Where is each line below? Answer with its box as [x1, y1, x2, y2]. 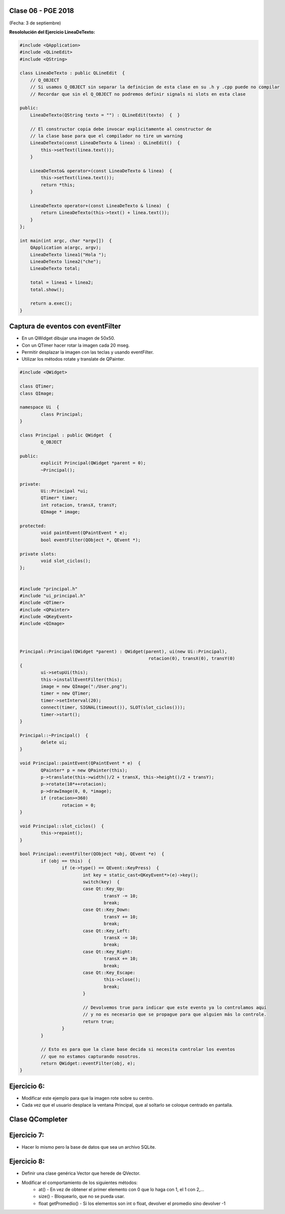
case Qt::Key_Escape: [82, 970, 136, 975]
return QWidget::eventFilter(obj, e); [40, 1060, 136, 1066]
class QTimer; [19, 384, 54, 389]
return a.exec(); [30, 301, 73, 306]
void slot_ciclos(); [40, 558, 91, 564]
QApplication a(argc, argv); [30, 245, 102, 250]
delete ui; [40, 740, 67, 745]
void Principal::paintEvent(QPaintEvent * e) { [19, 761, 141, 766]
